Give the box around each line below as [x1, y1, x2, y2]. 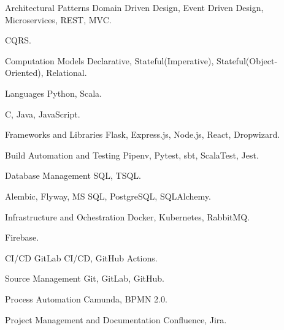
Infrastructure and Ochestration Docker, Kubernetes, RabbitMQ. [5, 210, 250, 223]
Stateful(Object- [216, 54, 278, 67]
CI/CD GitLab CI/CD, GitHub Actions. [5, 251, 158, 264]
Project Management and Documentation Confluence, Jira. [5, 313, 227, 326]
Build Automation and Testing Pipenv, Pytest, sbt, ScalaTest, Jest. [5, 148, 259, 161]
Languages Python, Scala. [5, 86, 102, 99]
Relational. [46, 66, 87, 79]
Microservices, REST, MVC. [5, 13, 112, 26]
